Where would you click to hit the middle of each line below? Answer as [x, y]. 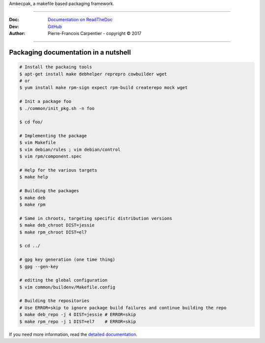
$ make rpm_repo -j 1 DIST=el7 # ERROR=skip [78, 321]
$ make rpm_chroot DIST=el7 [53, 232]
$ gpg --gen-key [39, 266]
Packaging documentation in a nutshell [70, 52]
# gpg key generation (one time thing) [67, 260]
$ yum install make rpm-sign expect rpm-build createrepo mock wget [104, 88]
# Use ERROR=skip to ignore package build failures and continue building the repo [123, 308]
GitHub [55, 27]
